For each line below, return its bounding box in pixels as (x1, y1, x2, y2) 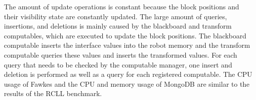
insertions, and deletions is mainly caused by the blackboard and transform (4, 21, 232, 31)
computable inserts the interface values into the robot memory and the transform (4, 40, 250, 50)
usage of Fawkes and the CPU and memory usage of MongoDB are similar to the (4, 78, 250, 89)
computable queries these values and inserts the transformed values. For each (4, 49, 237, 60)
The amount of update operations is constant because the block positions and (4, 1, 239, 11)
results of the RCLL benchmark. (4, 88, 102, 99)
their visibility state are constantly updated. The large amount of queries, (4, 11, 227, 21)
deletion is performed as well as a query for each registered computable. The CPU (4, 69, 253, 79)
